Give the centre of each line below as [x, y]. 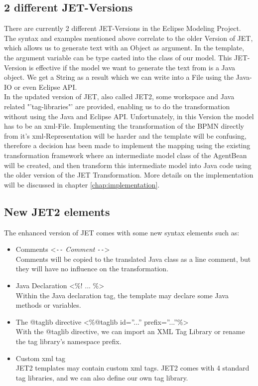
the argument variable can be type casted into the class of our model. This [118, 57]
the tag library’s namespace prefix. [68, 341]
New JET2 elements [57, 211]
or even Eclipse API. [46, 87]
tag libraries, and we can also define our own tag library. [102, 377]
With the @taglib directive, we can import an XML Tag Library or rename [130, 331]
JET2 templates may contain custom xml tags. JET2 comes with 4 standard [132, 368]
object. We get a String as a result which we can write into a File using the [119, 77]
